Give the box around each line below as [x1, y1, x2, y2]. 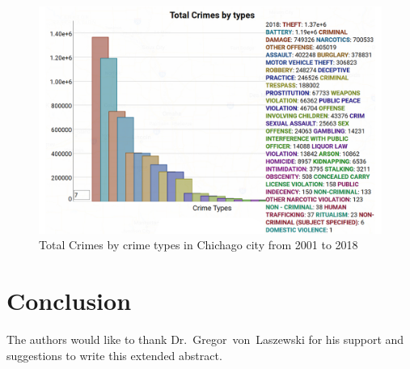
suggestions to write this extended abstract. [6, 346, 222, 363]
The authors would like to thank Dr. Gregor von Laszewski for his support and [6, 331, 404, 348]
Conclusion [6, 284, 132, 317]
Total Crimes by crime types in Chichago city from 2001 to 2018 [39, 236, 358, 253]
